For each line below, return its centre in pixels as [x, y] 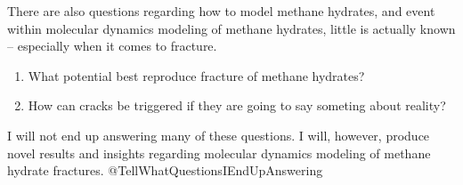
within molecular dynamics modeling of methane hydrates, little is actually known [231, 28]
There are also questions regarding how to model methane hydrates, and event [221, 11]
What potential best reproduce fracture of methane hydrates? [196, 75]
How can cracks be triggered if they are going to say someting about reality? [237, 105]
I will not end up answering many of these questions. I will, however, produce [219, 135]
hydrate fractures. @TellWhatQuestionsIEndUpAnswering [165, 170]
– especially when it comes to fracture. [112, 46]
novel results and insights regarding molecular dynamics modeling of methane [219, 153]
